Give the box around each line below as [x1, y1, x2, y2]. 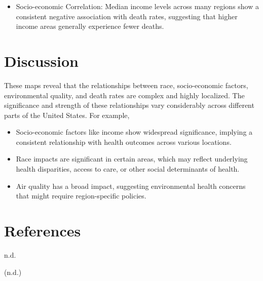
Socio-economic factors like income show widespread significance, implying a [16, 127, 253, 137]
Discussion [4, 50, 79, 71]
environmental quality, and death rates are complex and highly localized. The [4, 90, 245, 100]
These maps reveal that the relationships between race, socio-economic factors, [4, 79, 248, 90]
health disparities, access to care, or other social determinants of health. [16, 164, 240, 174]
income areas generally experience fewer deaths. [16, 21, 164, 31]
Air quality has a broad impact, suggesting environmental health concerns [16, 180, 246, 191]
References [4, 220, 81, 241]
